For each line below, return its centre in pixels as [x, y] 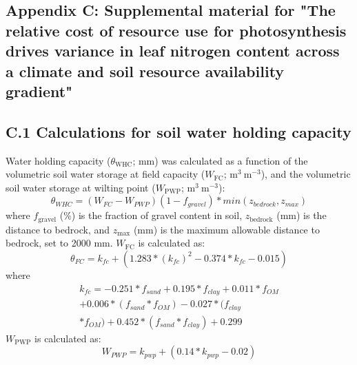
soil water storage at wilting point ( [81, 187]
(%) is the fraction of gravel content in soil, [151, 215]
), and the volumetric [306, 174]
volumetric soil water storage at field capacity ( [105, 174]
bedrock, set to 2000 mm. [59, 243]
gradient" [39, 91]
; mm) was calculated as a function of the [220, 160]
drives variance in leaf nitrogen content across [173, 51]
